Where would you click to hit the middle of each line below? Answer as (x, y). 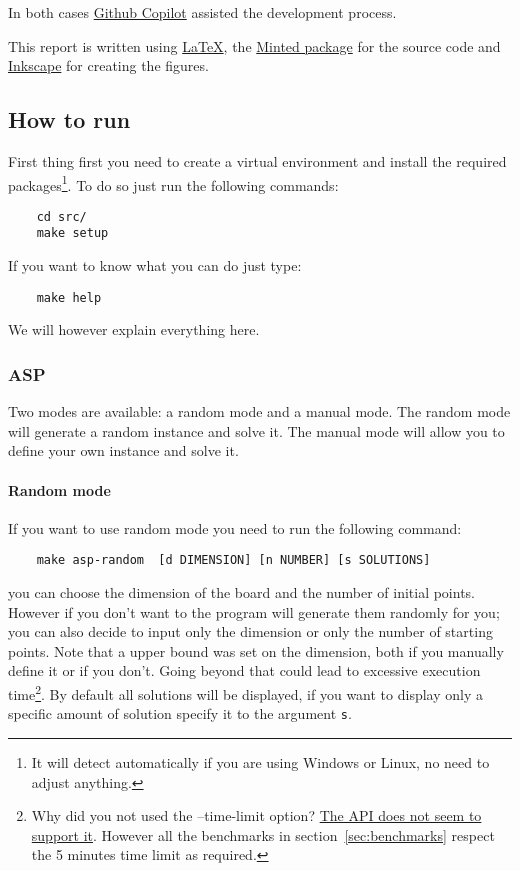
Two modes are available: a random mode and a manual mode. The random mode (259, 411)
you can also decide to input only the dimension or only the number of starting (250, 631)
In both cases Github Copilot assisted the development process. (202, 12)
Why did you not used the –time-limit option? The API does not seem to (256, 815)
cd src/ (61, 216)
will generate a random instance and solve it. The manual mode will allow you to (256, 430)
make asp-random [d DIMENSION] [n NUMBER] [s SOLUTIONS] (233, 560)
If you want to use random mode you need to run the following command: (235, 527)
